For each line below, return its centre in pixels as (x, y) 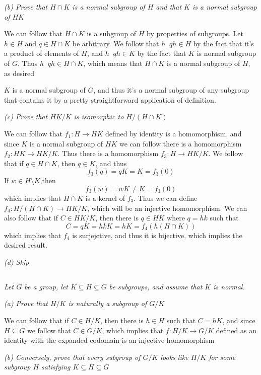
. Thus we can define (166, 198)
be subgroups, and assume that (156, 286)
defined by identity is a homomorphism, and (173, 133)
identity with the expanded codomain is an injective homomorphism (109, 340)
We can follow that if (37, 320)
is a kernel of (105, 198)
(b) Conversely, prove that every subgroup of (72, 357)
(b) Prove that (26, 7)
